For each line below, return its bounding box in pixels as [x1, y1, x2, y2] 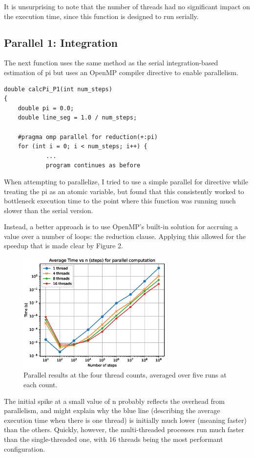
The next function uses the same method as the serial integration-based [4, 58, 218, 68]
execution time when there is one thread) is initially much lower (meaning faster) [4, 415, 247, 425]
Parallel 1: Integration [4, 35, 118, 50]
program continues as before [45, 162, 141, 169]
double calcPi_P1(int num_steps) [4, 85, 112, 93]
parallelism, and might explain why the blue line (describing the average [4, 405, 220, 416]
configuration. [4, 443, 45, 454]
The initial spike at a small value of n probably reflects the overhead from [4, 396, 225, 406]
